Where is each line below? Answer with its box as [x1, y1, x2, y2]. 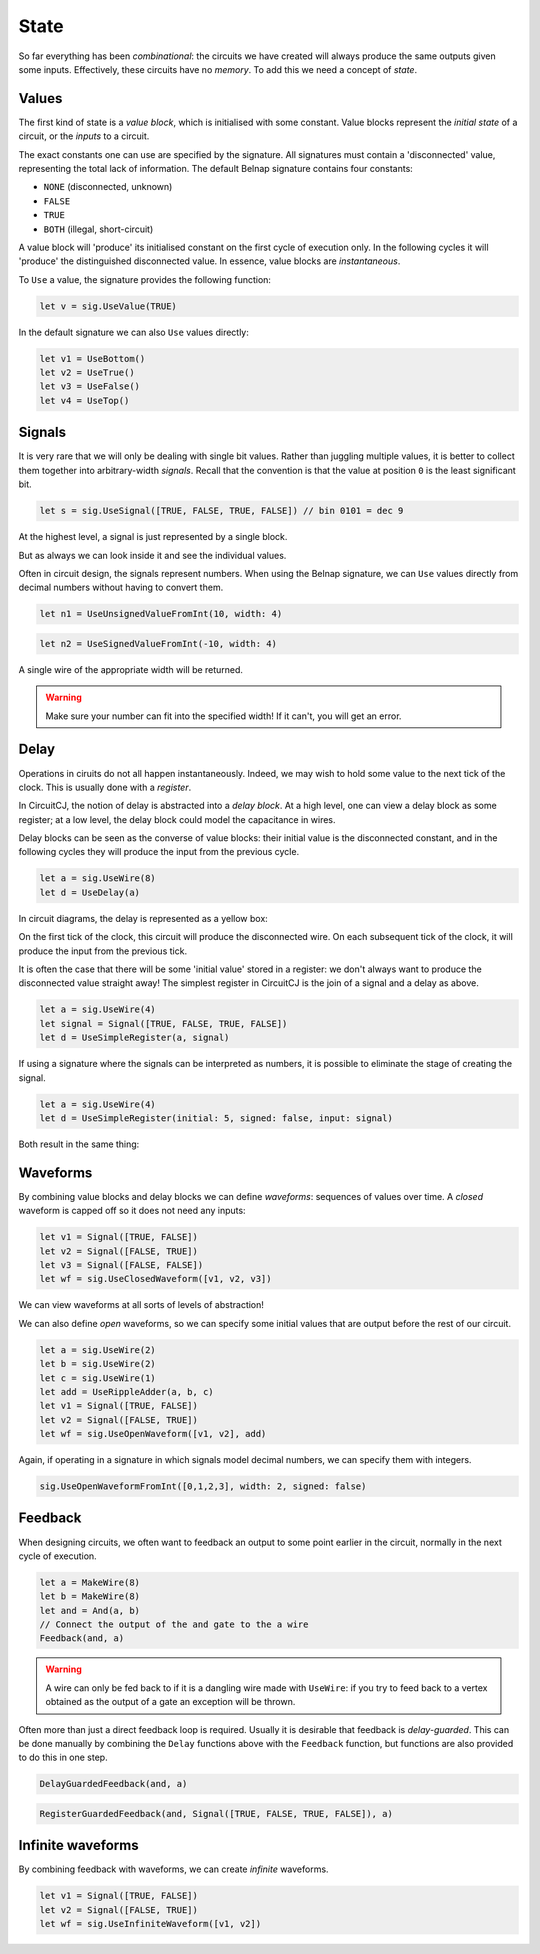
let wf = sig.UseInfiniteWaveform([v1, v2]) [39, 1918, 262, 1930]
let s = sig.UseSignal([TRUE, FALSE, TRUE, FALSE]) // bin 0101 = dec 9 [39, 505, 404, 517]
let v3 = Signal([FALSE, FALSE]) [39, 1259, 204, 1270]
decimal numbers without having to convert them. [18, 581, 224, 594]
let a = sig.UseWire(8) [39, 873, 157, 884]
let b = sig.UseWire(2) [39, 1358, 157, 1370]
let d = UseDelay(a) [39, 886, 140, 898]
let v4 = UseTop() [39, 395, 130, 406]
